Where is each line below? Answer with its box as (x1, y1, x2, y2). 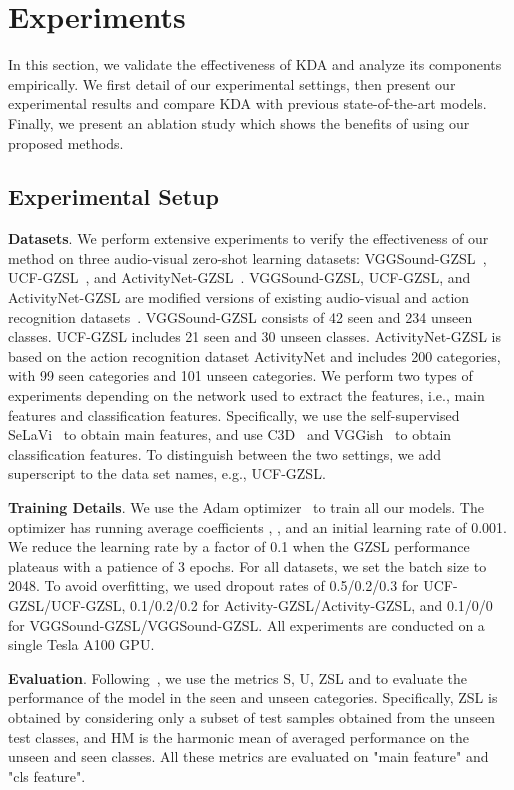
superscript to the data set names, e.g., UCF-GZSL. (8, 463, 326, 484)
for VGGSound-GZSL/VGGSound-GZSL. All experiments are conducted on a (8, 614, 485, 635)
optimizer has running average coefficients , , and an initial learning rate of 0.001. (8, 516, 507, 537)
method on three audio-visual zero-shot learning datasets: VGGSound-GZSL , (8, 247, 487, 268)
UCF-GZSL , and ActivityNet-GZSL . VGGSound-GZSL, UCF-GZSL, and (8, 267, 471, 288)
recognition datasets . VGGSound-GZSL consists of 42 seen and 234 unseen (8, 306, 473, 327)
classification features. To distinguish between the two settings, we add (8, 443, 441, 464)
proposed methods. (8, 132, 124, 153)
